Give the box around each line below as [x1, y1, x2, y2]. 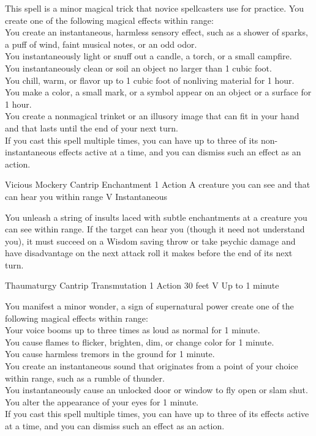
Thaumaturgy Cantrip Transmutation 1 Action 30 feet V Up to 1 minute [5, 279, 279, 292]
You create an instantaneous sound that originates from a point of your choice [5, 360, 298, 372]
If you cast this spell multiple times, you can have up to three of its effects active [5, 407, 309, 420]
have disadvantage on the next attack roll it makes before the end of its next [5, 246, 293, 259]
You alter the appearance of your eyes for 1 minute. [5, 395, 199, 408]
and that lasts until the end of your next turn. [5, 121, 178, 134]
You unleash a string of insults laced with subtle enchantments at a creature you [5, 210, 307, 223]
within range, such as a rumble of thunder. [5, 371, 165, 384]
